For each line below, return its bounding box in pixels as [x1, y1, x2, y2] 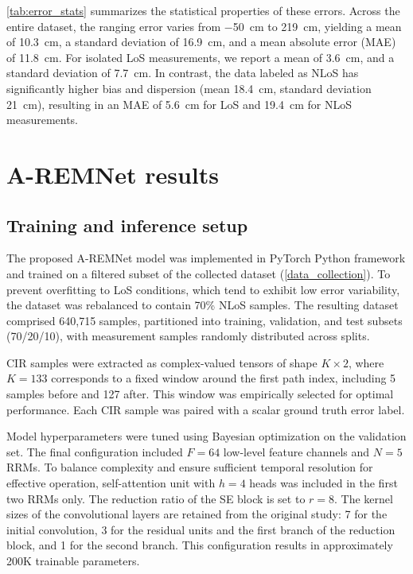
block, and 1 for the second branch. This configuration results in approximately [6, 537, 393, 553]
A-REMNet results [6, 157, 219, 190]
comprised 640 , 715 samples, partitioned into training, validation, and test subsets [6, 312, 403, 328]
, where [348, 354, 384, 370]
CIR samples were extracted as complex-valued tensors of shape [6, 354, 318, 370]
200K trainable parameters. [6, 553, 140, 569]
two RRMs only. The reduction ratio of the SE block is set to [6, 490, 306, 506]
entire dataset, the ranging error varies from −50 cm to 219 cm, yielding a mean [6, 17, 402, 34]
